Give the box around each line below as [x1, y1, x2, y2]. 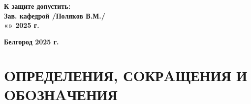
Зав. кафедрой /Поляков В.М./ [4, 10, 105, 21]
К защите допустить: [4, 1, 71, 11]
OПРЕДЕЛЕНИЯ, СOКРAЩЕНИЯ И [4, 65, 248, 85]
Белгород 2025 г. [4, 36, 59, 46]
